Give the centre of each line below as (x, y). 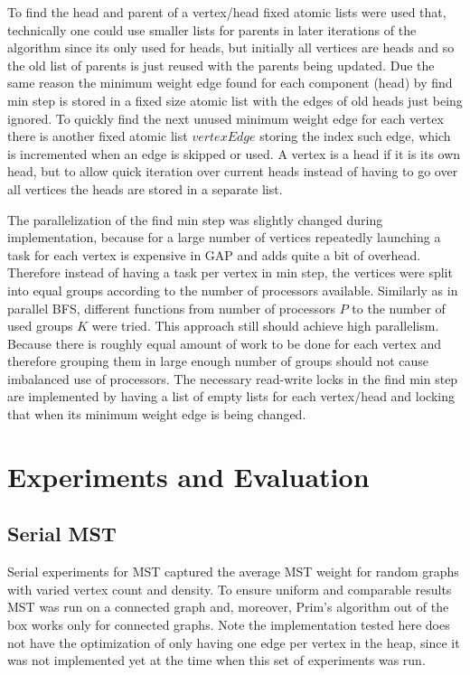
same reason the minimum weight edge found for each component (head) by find (230, 83)
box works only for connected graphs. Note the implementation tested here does (229, 625)
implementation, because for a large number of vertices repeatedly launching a (224, 237)
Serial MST (62, 534)
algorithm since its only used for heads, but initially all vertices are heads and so (231, 47)
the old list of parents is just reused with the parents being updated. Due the (221, 65)
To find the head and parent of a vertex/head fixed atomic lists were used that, (227, 12)
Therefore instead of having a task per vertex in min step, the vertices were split (230, 272)
